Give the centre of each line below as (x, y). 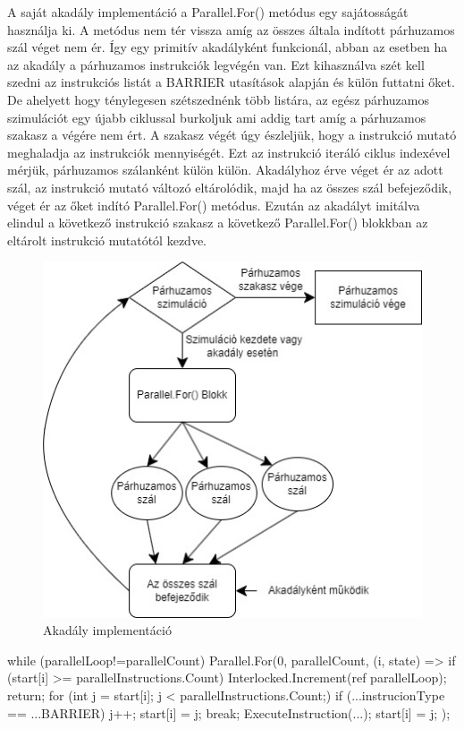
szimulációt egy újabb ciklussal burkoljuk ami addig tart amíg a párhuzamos (217, 117)
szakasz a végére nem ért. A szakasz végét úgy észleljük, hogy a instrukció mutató (232, 135)
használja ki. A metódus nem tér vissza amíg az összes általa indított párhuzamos (231, 29)
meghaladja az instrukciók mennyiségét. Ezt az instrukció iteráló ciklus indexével (229, 152)
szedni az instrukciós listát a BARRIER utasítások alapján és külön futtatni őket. (231, 82)
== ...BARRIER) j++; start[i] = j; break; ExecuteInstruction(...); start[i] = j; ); (229, 712)
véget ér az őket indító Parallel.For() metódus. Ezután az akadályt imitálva (214, 205)
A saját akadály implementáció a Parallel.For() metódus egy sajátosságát (208, 12)
